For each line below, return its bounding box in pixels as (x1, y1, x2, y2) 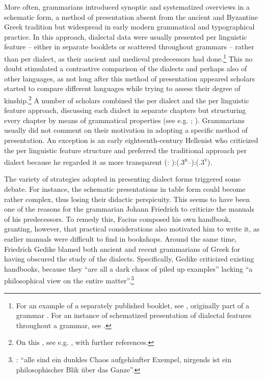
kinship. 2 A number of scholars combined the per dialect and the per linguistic (4, 94, 249, 105)
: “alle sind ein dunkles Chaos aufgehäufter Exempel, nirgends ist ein (16, 354, 232, 365)
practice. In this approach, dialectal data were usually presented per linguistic (4, 31, 247, 42)
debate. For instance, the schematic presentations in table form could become (4, 184, 246, 194)
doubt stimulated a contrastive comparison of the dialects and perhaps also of (4, 63, 247, 74)
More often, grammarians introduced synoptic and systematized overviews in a (4, 2, 250, 12)
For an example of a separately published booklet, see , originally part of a (16, 300, 249, 310)
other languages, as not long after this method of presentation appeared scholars (4, 73, 255, 83)
